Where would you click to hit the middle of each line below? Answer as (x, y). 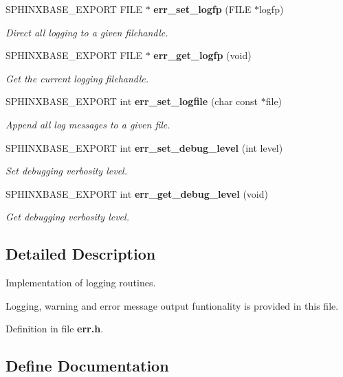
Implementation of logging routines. (81, 283)
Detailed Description (81, 254)
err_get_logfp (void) (202, 55)
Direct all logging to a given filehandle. (87, 32)
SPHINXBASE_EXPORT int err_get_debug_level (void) (137, 193)
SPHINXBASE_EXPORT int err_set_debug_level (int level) (144, 147)
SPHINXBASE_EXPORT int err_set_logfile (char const (132, 101)
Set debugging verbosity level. (66, 171)
